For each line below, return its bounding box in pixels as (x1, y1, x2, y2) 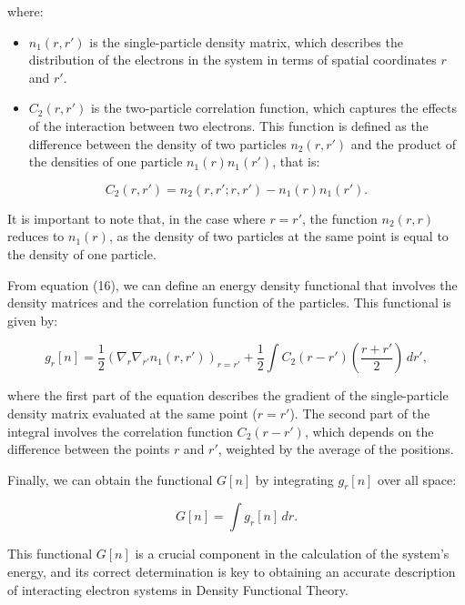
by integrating (255, 469, 334, 489)
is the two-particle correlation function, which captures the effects (90, 98, 457, 117)
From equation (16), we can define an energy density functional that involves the (7, 275, 458, 294)
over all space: (378, 469, 457, 489)
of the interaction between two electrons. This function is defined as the (28, 116, 429, 135)
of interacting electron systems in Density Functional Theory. (7, 580, 349, 599)
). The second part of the (289, 403, 430, 422)
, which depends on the (304, 421, 434, 440)
